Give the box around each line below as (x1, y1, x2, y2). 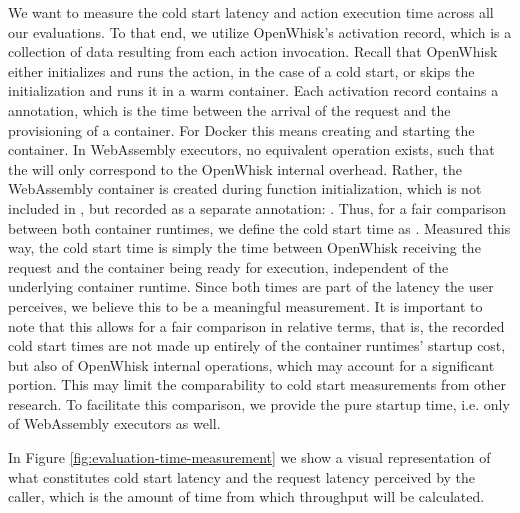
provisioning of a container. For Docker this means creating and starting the (8, 119, 475, 140)
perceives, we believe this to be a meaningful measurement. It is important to (8, 295, 483, 316)
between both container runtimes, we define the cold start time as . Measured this (8, 217, 511, 238)
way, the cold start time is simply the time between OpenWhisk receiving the (8, 237, 481, 258)
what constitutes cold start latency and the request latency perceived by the (8, 466, 476, 487)
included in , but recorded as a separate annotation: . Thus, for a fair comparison (8, 197, 506, 218)
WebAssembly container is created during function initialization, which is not (8, 178, 482, 199)
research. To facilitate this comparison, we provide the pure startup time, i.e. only (8, 393, 510, 414)
